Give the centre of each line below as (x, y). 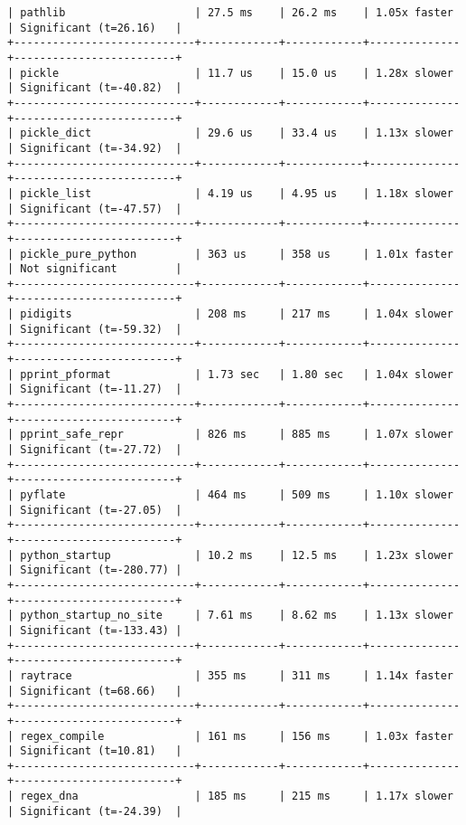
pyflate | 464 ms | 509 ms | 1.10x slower (237, 495)
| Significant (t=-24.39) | (95, 811)
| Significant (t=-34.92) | (95, 148)
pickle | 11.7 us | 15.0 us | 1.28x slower (237, 73)
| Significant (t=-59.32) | (95, 329)
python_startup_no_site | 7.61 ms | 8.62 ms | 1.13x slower (237, 616)
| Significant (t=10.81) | (95, 751)
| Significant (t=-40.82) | (95, 88)
